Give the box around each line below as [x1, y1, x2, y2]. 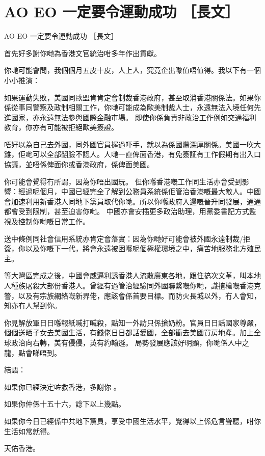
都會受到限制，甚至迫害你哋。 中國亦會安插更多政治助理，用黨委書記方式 [4, 206, 249, 217]
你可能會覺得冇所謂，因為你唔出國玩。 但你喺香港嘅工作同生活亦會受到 [4, 176, 242, 186]
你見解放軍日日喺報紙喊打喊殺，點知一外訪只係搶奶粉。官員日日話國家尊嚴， [4, 317, 261, 328]
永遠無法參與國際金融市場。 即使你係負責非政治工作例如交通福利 [39, 112, 256, 122]
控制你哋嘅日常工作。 [18, 216, 90, 227]
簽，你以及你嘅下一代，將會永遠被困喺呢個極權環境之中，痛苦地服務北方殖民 [4, 243, 261, 254]
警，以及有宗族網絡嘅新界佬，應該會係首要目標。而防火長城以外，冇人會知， [4, 290, 261, 301]
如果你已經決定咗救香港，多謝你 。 [4, 381, 121, 392]
